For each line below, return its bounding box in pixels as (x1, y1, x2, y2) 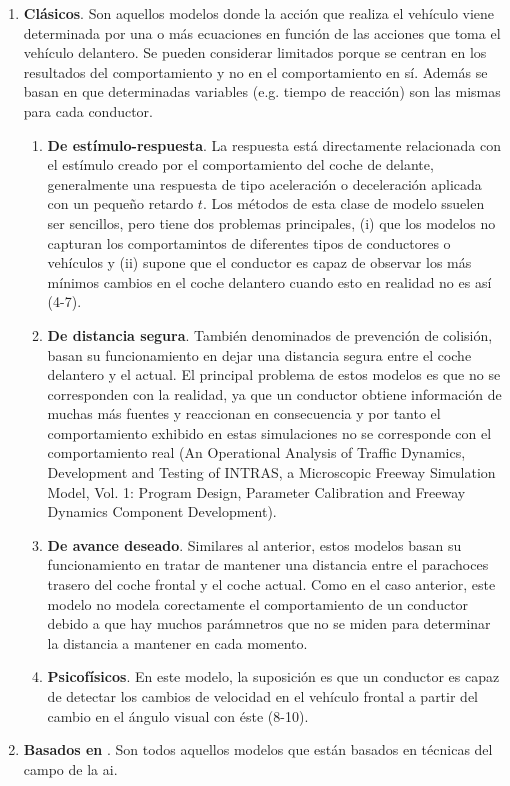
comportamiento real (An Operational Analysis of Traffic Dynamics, (47, 442, 466, 463)
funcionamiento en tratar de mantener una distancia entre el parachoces (47, 554, 489, 575)
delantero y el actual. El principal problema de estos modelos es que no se (47, 364, 501, 385)
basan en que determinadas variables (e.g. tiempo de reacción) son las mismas (23, 81, 501, 102)
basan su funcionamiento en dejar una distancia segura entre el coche (47, 344, 472, 365)
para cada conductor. (23, 100, 154, 121)
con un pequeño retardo (47, 193, 194, 214)
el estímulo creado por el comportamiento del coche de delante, (47, 154, 434, 175)
